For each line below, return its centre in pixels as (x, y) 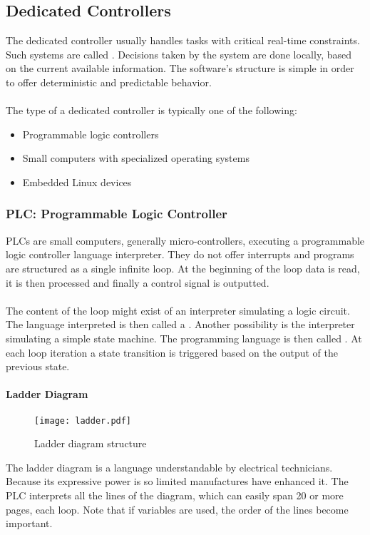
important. (29, 523)
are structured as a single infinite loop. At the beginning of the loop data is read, (183, 268)
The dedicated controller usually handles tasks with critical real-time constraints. (183, 40)
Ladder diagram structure (91, 443)
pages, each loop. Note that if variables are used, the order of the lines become (177, 509)
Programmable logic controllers (91, 134)
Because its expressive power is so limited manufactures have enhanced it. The (177, 481)
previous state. (38, 366)
